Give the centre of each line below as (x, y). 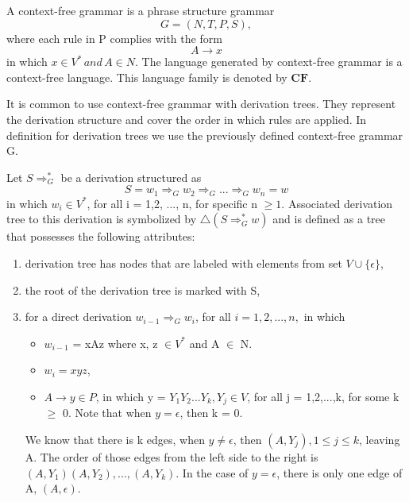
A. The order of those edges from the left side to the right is (172, 457)
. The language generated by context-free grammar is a (268, 62)
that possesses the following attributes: (101, 236)
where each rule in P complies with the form (114, 38)
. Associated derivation (337, 203)
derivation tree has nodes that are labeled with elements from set (183, 263)
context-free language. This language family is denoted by (147, 77)
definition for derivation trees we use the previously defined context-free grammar (205, 135)
